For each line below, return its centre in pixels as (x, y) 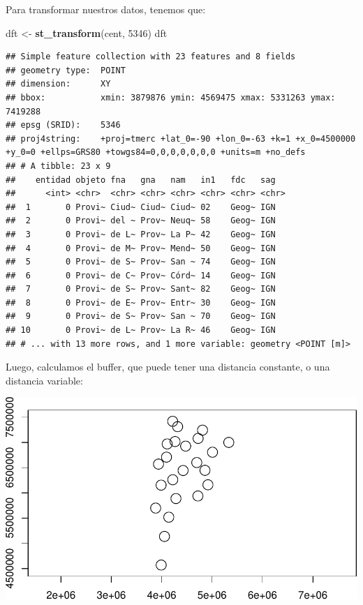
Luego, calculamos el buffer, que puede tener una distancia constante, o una (168, 367)
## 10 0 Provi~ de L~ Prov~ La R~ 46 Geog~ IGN (141, 330)
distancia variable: (44, 380)
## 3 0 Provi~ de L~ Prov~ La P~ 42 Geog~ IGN (141, 234)
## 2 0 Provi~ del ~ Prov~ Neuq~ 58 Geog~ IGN (141, 221)
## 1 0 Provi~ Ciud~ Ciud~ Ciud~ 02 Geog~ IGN (141, 207)
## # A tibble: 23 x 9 (58, 166)
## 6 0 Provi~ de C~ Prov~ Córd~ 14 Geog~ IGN (141, 275)
